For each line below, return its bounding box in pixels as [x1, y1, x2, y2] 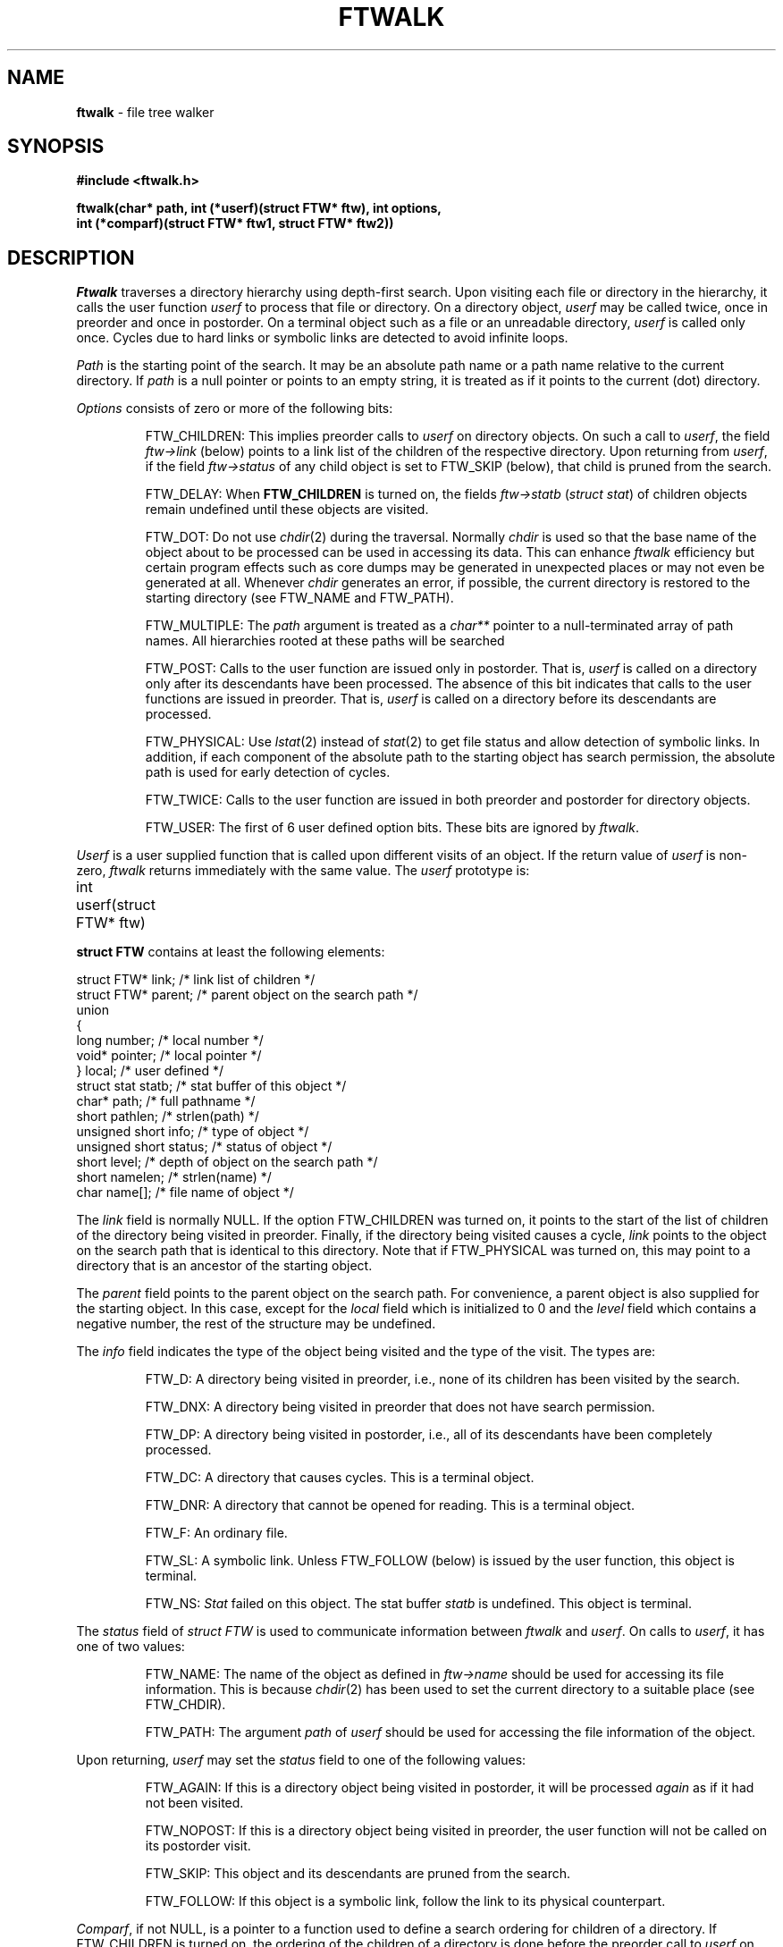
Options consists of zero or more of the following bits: [76, 400, 393, 417]
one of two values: [76, 1639, 185, 1655]
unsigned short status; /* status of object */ [76, 1139, 333, 1155]
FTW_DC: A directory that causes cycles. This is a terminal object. [145, 1470, 535, 1486]
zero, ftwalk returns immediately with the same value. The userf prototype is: [76, 863, 530, 879]
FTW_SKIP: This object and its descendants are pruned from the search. [145, 1866, 570, 1882]
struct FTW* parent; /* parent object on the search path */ [76, 987, 418, 1003]
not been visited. [145, 1795, 244, 1811]
